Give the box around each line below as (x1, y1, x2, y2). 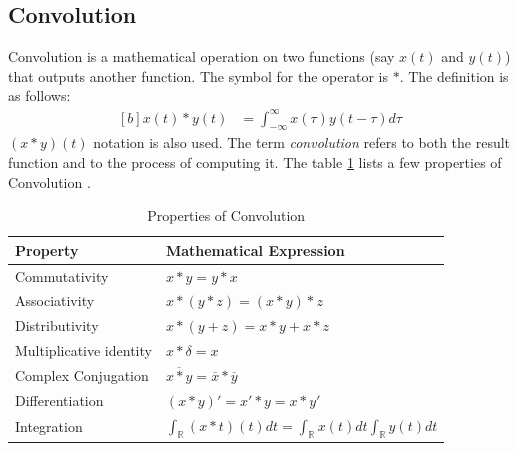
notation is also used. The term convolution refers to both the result (93, 132, 511, 153)
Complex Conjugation (15, 364, 149, 385)
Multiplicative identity (15, 340, 152, 361)
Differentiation (15, 389, 104, 410)
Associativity (15, 290, 95, 311)
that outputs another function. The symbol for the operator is (8, 65, 388, 86)
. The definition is (399, 65, 509, 86)
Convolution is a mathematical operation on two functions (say (8, 46, 395, 67)
